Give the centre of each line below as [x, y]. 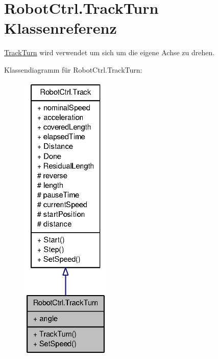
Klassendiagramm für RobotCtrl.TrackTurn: [73, 69]
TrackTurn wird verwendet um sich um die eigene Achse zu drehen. [110, 52]
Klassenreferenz [60, 28]
